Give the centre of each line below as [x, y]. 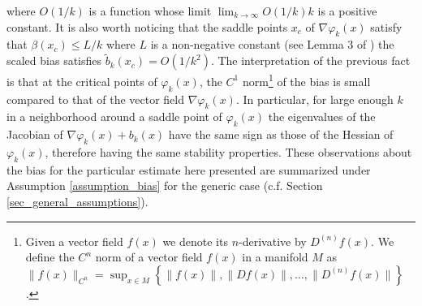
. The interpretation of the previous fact [310, 60]
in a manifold [275, 257]
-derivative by [273, 241]
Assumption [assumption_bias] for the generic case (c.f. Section [165, 185]
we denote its [195, 241]
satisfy [386, 26]
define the [50, 257]
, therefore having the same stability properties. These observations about [228, 152]
